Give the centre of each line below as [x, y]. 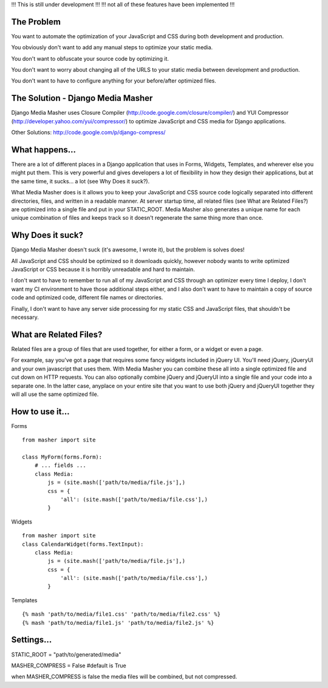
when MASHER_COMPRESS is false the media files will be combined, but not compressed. [124, 676]
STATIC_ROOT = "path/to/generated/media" [66, 654]
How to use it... [40, 411]
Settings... [32, 640]
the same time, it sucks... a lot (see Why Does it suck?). [80, 181]
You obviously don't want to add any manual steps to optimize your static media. [112, 47]
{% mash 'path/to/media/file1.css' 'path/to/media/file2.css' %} [121, 614]
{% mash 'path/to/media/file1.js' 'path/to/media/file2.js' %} [118, 623]
